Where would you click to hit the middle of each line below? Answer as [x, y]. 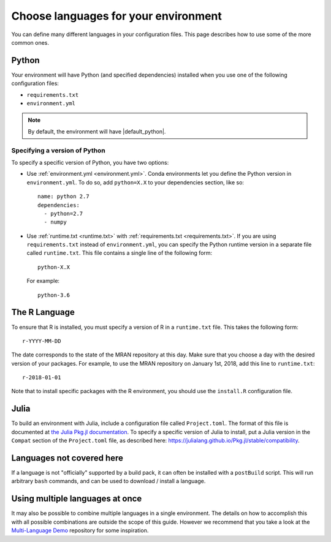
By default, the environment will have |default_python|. [97, 131]
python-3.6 [54, 295]
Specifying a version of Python [58, 150]
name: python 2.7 [63, 197]
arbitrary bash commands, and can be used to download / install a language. [108, 481]
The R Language [43, 312]
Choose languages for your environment [116, 16]
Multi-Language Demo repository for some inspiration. [80, 530]
